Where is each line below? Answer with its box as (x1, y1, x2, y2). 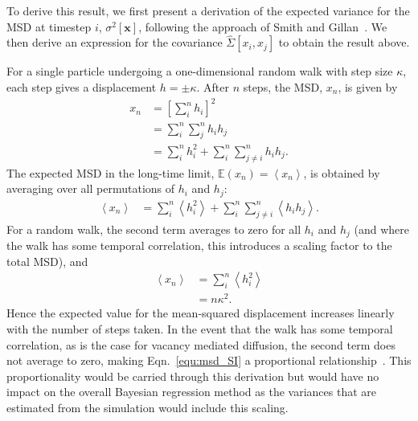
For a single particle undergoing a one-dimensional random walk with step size (6, 63, 393, 80)
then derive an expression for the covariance (6, 34, 223, 51)
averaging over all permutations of (6, 180, 175, 197)
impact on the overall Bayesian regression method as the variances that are (6, 383, 376, 400)
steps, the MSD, (243, 79, 323, 95)
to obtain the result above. (278, 34, 410, 51)
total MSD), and (6, 252, 88, 269)
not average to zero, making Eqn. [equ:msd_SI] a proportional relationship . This (6, 352, 412, 369)
